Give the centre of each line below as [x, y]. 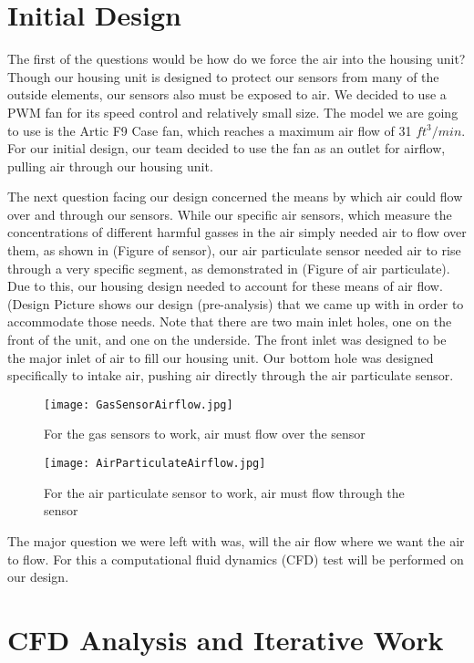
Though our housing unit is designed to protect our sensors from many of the [223, 76]
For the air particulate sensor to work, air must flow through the [224, 492]
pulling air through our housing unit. [110, 166]
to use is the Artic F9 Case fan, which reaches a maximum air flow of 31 [210, 130]
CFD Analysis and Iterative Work [226, 639]
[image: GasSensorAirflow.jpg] [139, 404]
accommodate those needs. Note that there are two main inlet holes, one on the [230, 321]
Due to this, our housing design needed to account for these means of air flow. [225, 286]
